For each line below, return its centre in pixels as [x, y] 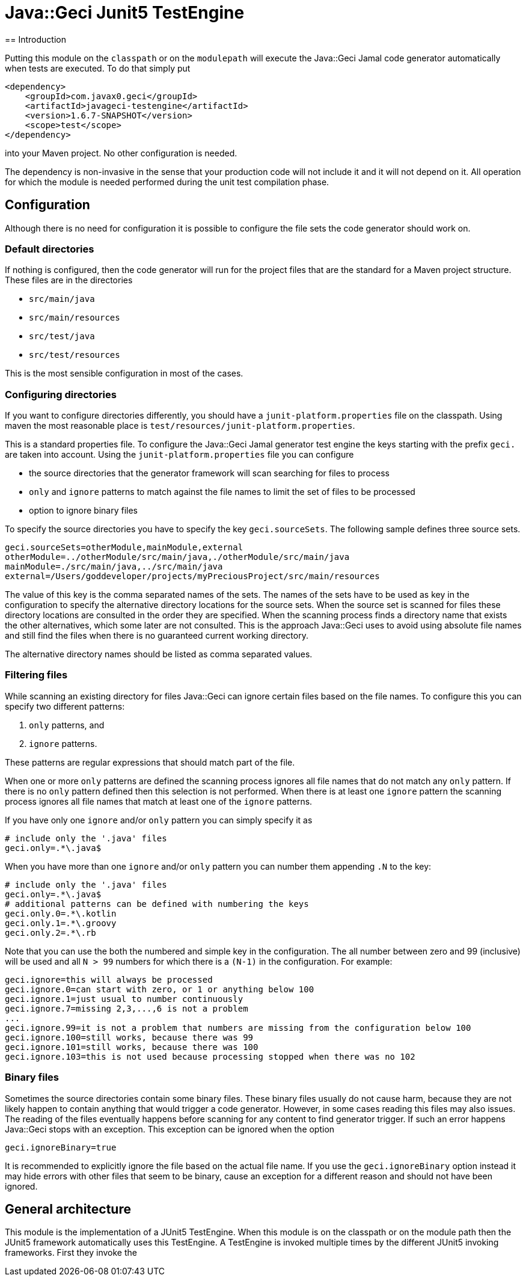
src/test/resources [75, 355]
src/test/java [62, 336]
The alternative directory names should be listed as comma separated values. [159, 654]
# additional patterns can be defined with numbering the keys [157, 904]
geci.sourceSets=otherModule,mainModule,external [124, 548]
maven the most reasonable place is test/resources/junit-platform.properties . [180, 426]
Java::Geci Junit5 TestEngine [125, 13]
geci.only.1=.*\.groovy [61, 923]
